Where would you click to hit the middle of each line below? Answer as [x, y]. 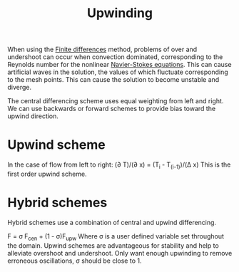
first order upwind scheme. [47, 174]
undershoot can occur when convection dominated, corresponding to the [115, 57]
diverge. [20, 88]
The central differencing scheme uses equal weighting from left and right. [116, 101]
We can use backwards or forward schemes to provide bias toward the [112, 109]
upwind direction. [33, 116]
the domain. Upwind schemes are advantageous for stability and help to [113, 245]
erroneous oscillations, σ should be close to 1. [75, 261]
